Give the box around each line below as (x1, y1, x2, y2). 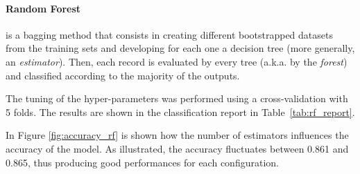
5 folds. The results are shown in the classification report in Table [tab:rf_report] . (6, 104, 355, 119)
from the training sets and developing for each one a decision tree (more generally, (6, 41, 355, 55)
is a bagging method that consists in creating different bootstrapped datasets (6, 27, 333, 41)
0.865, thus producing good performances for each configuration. (6, 155, 279, 169)
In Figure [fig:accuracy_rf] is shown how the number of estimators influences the (6, 128, 349, 142)
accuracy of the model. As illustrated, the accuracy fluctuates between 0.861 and (6, 141, 349, 155)
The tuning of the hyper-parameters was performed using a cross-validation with (6, 91, 348, 106)
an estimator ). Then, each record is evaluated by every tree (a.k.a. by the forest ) (6, 54, 348, 68)
